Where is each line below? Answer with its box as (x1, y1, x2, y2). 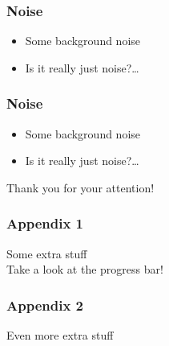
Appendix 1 (6, 213, 83, 233)
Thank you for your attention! (6, 179, 155, 196)
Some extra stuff (6, 245, 87, 262)
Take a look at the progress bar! (6, 261, 163, 278)
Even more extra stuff (6, 327, 114, 344)
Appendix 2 (6, 295, 83, 315)
